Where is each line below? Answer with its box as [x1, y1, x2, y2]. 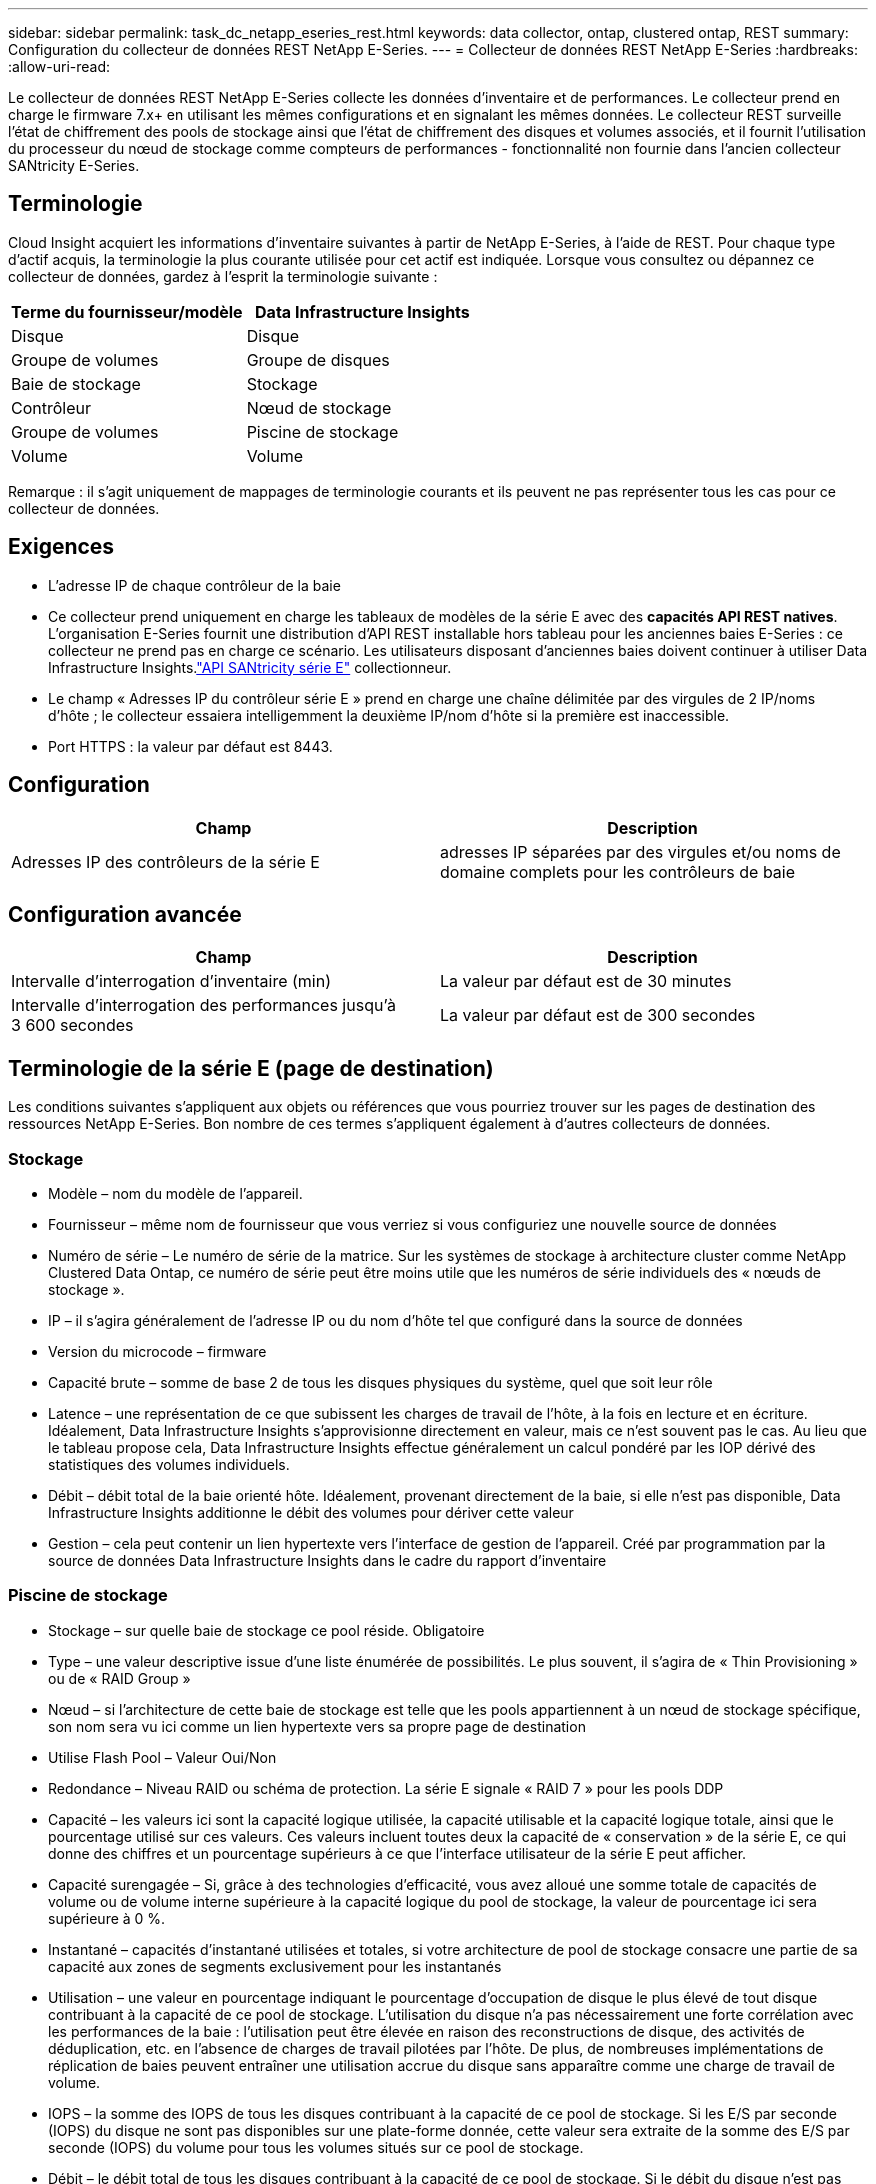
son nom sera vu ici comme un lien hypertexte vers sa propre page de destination [48, 1717, 586, 1735]
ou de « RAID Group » [48, 1669, 191, 1687]
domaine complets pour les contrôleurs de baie [440, 861, 796, 882]
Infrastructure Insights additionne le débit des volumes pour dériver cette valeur [48, 1503, 574, 1521]
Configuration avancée [8, 901, 242, 927]
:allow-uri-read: [8, 58, 111, 75]
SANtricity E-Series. [8, 157, 140, 174]
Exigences [8, 534, 115, 560]
